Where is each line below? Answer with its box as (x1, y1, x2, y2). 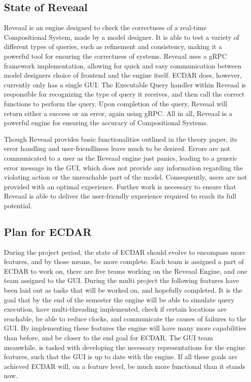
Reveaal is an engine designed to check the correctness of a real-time (4, 22, 207, 33)
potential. (4, 200, 32, 210)
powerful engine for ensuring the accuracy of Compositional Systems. (4, 117, 208, 128)
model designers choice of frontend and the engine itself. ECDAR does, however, (4, 70, 242, 80)
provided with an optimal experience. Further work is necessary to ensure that (4, 181, 236, 191)
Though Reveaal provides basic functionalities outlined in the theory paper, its (4, 133, 237, 144)
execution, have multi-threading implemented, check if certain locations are (4, 304, 227, 314)
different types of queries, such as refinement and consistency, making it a (4, 41, 222, 51)
